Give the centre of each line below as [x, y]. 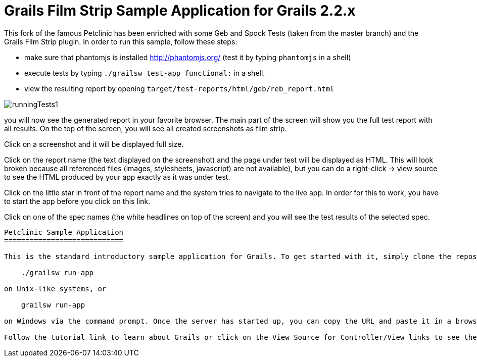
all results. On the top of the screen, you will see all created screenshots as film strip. [146, 128]
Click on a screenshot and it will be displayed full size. [94, 144]
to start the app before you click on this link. [77, 201]
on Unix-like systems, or [55, 289]
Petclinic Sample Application [64, 232]
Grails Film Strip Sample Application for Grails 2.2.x [180, 11]
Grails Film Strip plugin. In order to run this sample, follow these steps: [121, 41]
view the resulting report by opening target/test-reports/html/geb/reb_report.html [179, 88]
